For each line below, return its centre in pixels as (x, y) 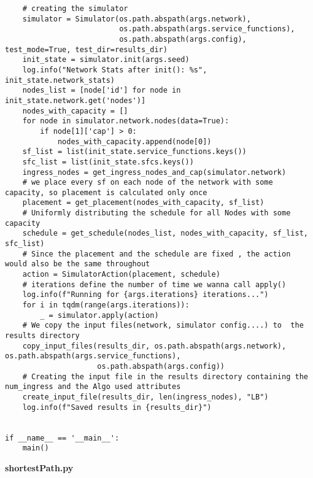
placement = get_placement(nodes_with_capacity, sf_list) (143, 203)
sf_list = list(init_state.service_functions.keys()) (134, 152)
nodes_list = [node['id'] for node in (102, 91)
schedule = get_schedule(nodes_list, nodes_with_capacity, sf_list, (165, 233)
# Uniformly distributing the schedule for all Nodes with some (156, 213)
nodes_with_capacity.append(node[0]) (134, 141)
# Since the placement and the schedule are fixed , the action (156, 254)
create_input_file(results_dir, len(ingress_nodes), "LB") (145, 397)
